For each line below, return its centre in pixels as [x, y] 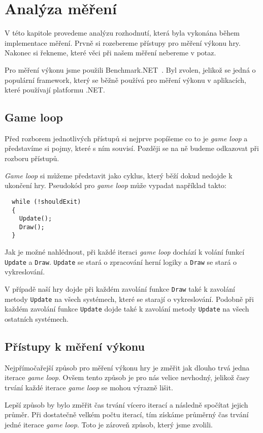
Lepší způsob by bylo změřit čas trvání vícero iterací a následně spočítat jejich [126, 404]
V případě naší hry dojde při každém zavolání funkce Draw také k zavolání [120, 288]
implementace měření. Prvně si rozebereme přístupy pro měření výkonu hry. [123, 42]
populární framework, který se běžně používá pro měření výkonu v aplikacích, [125, 80]
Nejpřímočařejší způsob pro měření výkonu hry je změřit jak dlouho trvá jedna [127, 367]
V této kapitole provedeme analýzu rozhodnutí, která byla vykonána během [122, 33]
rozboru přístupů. [32, 158]
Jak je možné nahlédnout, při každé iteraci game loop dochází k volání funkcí [125, 252]
